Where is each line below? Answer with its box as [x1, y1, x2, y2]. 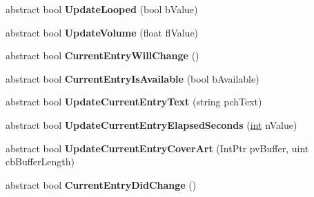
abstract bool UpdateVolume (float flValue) [6, 25, 199, 39]
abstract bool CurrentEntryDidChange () [6, 177, 197, 191]
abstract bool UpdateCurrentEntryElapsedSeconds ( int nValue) [6, 117, 297, 132]
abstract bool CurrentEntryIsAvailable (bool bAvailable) [6, 71, 259, 85]
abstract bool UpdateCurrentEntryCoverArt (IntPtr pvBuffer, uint [6, 141, 309, 155]
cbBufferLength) [6, 154, 75, 169]
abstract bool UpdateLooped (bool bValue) [6, 2, 198, 16]
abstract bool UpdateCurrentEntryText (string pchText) [6, 94, 262, 109]
